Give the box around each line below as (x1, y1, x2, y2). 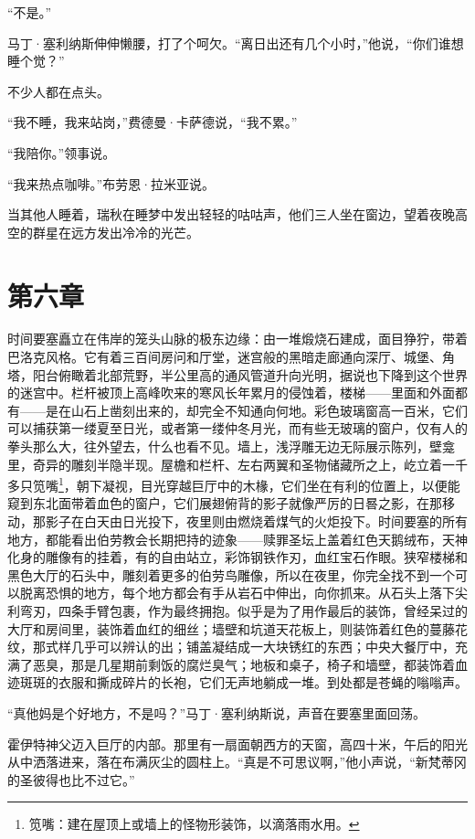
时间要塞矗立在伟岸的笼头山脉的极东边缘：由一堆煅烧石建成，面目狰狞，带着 (7, 329, 468, 348)
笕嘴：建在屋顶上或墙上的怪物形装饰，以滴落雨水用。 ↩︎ (28, 814, 360, 834)
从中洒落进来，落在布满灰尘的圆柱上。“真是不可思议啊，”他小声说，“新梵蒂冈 (7, 752, 467, 771)
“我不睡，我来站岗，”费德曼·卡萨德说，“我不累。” (7, 112, 298, 132)
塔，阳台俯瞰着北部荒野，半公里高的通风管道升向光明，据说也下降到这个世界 (7, 365, 468, 384)
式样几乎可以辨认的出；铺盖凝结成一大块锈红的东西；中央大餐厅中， (45, 637, 455, 656)
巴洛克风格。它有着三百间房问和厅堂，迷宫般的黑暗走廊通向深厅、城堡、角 (7, 347, 455, 366)
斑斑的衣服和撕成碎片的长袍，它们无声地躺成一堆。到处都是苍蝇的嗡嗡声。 (19, 673, 468, 692)
